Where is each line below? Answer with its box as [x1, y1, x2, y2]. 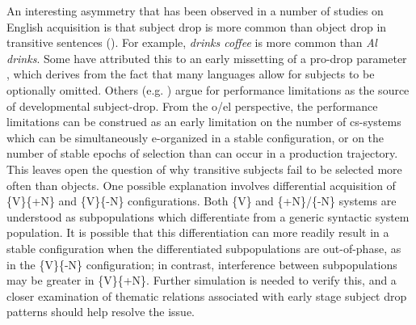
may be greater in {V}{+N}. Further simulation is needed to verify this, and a [6, 272, 397, 289]
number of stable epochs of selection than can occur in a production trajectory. [6, 145, 398, 162]
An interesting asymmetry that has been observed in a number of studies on [6, 2, 384, 19]
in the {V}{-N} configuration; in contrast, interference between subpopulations [6, 255, 397, 272]
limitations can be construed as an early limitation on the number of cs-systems [6, 113, 401, 130]
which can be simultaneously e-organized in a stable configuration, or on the [6, 129, 384, 146]
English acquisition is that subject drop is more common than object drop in [6, 18, 387, 35]
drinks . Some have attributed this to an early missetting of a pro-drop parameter [6, 49, 407, 66]
